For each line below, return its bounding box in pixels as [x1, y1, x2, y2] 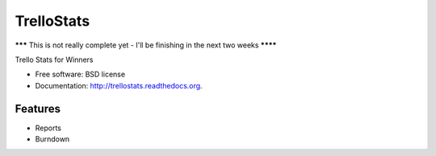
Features [15, 101, 61, 116]
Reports [35, 123, 62, 133]
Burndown [35, 134, 70, 144]
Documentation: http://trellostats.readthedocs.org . [35, 80, 203, 90]
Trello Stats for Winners [15, 55, 94, 64]
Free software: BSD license [35, 69, 125, 80]
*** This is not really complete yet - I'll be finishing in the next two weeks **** [15, 40, 277, 50]
